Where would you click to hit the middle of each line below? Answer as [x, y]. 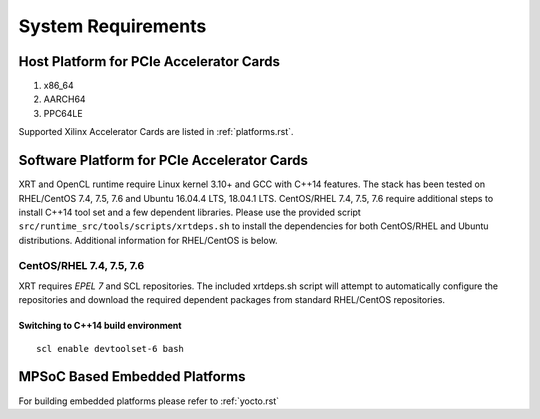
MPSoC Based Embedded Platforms [132, 376]
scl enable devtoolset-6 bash [110, 348]
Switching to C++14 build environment [100, 326]
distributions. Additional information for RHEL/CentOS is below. [148, 240]
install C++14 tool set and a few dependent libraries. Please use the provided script [190, 212]
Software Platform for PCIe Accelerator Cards [163, 160]
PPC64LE [63, 113]
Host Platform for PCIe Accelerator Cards [149, 61]
